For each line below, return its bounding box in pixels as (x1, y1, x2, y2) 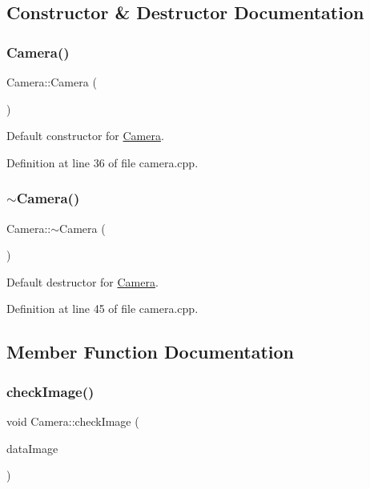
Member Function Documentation (6, 339, 295, 364)
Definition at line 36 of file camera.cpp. (6, 154, 199, 170)
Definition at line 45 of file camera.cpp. (6, 300, 199, 317)
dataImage (6, 439, 58, 456)
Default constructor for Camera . (6, 127, 164, 144)
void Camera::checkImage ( (6, 412, 139, 429)
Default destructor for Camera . (6, 273, 159, 290)
